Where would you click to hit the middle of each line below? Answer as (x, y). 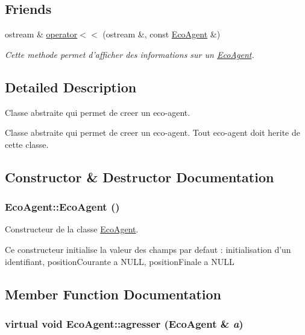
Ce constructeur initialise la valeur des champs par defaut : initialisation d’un (148, 249)
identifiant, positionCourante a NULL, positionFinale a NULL (120, 261)
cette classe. (27, 144)
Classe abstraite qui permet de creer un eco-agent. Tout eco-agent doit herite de (152, 132)
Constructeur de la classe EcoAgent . (72, 229)
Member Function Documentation (113, 294)
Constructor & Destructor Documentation (140, 177)
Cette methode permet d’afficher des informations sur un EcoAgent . (130, 54)
